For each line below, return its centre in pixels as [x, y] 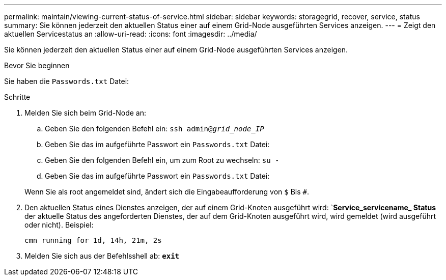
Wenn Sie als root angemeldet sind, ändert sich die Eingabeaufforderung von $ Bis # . [167, 192]
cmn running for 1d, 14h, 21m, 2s [93, 240]
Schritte [17, 97]
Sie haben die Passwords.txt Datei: [67, 81]
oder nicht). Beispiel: [59, 225]
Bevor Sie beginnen [37, 65]
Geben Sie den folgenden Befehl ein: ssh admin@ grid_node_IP [155, 129]
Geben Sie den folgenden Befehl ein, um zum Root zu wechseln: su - [162, 160]
